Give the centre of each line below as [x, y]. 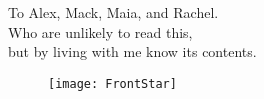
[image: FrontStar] [112, 83]
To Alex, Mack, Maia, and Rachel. [113, 12]
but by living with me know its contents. [132, 51]
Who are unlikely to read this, [100, 31]
